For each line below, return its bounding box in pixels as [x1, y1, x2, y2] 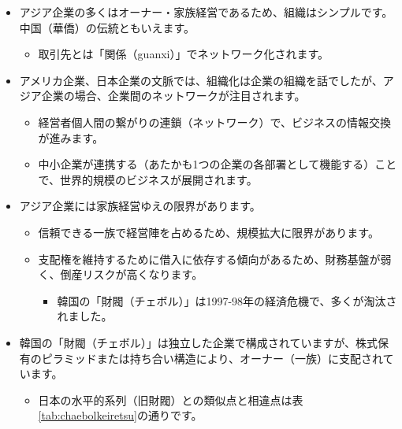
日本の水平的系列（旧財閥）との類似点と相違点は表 [38, 391, 303, 408]
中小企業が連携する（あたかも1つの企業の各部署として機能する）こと [38, 156, 397, 172]
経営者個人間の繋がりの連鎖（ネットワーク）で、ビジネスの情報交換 [38, 113, 392, 130]
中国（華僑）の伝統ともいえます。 [19, 19, 195, 35]
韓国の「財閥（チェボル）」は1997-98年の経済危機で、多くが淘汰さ [57, 292, 397, 309]
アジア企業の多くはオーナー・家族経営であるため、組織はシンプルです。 [19, 4, 393, 20]
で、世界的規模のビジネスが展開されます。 [38, 171, 258, 187]
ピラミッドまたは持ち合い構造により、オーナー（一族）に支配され [41, 349, 383, 366]
